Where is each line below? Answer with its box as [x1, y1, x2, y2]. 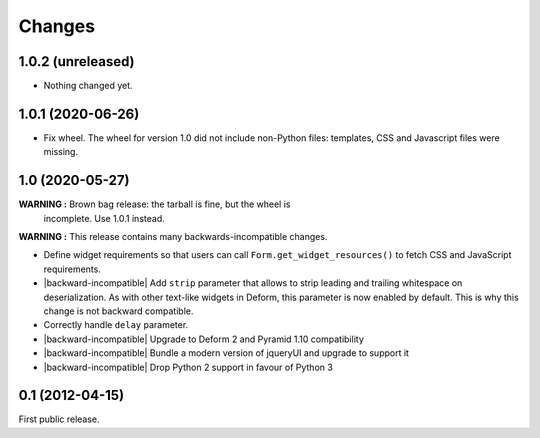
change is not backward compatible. [43, 305, 194, 317]
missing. [43, 146, 79, 158]
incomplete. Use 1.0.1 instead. [43, 212, 165, 224]
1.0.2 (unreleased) [18, 53, 135, 70]
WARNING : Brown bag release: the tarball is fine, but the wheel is [18, 198, 291, 210]
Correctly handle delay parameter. [43, 319, 189, 331]
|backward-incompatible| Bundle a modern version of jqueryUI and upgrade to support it [43, 347, 410, 359]
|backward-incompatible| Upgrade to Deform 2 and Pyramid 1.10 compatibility [43, 333, 364, 345]
